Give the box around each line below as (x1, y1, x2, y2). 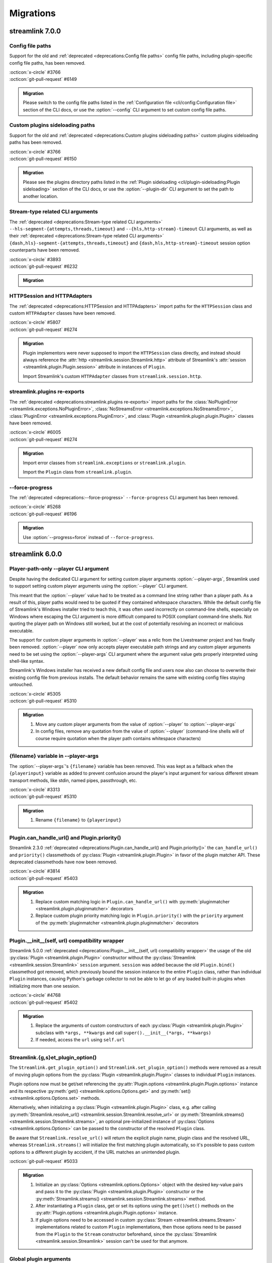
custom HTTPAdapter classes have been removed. (9, 310, 116, 316)
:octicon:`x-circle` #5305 (9, 691, 61, 697)
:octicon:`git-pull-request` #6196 (9, 511, 77, 517)
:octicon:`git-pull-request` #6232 (9, 263, 78, 270)
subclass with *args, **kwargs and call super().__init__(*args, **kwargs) (35, 1030, 212, 1036)
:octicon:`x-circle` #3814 (9, 868, 60, 874)
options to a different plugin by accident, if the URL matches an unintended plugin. (9, 1149, 181, 1155)
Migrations (9, 8, 56, 19)
